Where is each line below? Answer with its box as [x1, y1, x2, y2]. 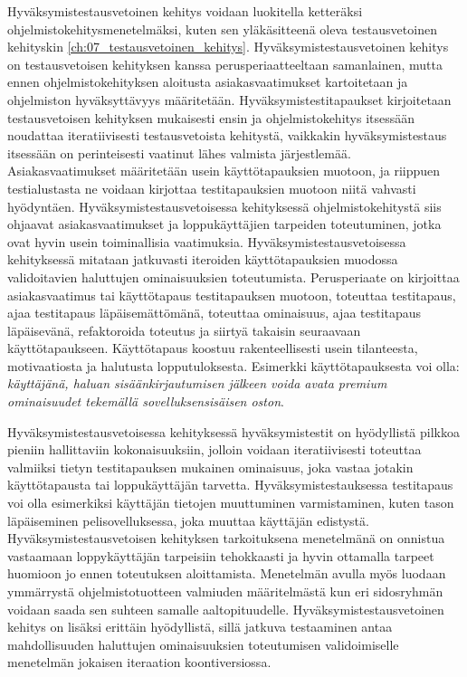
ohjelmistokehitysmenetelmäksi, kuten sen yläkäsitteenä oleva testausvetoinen [7, 19, 437, 38]
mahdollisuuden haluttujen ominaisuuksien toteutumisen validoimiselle [7, 634, 399, 653]
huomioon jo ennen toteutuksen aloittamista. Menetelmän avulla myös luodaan [7, 564, 446, 583]
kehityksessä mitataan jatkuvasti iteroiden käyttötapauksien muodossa [7, 250, 398, 269]
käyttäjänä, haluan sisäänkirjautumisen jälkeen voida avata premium [7, 374, 387, 393]
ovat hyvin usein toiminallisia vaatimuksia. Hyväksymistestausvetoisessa [7, 232, 406, 251]
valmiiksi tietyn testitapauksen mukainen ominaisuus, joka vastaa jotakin [7, 457, 414, 476]
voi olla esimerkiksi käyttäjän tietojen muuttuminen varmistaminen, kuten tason [7, 493, 454, 512]
